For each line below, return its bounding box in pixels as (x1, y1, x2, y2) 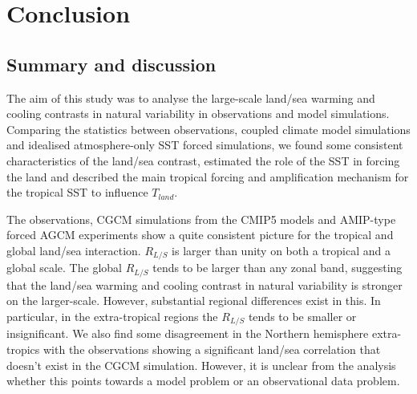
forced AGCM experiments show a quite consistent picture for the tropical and (6, 226, 394, 243)
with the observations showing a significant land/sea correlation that (43, 341, 381, 358)
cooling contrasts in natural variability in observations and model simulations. (6, 105, 390, 122)
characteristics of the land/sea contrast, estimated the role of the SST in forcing (6, 152, 400, 169)
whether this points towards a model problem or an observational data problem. (6, 372, 400, 389)
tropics (6, 341, 40, 358)
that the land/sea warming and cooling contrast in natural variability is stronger (6, 276, 403, 293)
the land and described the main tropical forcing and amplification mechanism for (6, 168, 409, 185)
